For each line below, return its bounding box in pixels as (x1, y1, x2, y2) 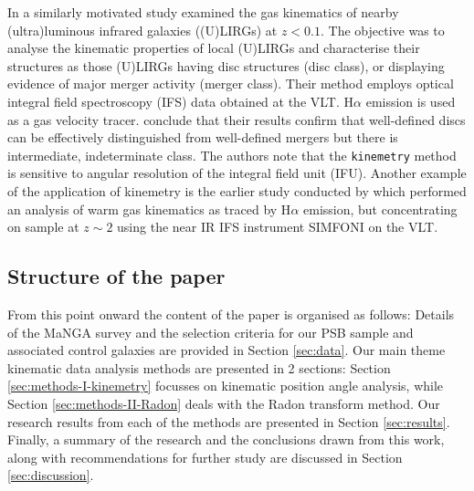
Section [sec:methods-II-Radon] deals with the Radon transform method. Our (7, 393, 440, 413)
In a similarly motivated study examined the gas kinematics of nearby (7, 3, 399, 21)
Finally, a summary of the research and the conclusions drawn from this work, (7, 430, 445, 449)
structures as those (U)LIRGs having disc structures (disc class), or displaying (7, 56, 445, 75)
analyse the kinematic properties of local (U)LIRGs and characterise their (7, 38, 420, 57)
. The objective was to (321, 20, 445, 39)
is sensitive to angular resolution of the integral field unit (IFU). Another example (7, 163, 467, 183)
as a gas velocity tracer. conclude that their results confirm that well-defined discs (7, 110, 466, 129)
